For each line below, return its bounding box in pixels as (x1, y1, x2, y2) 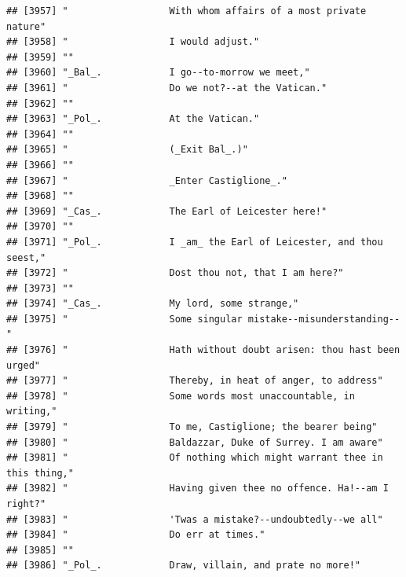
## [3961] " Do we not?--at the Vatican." (6, 82, 327, 94)
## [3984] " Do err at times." (6, 529, 265, 541)
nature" (6, 20, 46, 32)
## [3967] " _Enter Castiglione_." (6, 175, 287, 186)
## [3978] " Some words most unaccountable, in (6, 390, 355, 402)
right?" (6, 498, 46, 509)
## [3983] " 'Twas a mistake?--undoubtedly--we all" (6, 513, 383, 525)
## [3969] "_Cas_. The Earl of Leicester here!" (6, 205, 327, 217)
